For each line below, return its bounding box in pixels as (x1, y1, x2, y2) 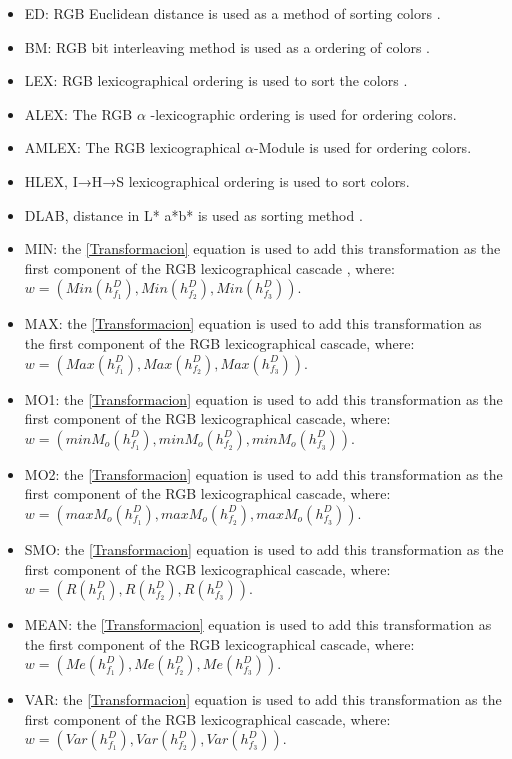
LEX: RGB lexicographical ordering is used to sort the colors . (24, 70, 408, 91)
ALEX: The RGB (24, 103, 133, 124)
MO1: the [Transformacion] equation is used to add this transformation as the (24, 388, 503, 409)
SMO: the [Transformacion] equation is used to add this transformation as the (24, 538, 504, 559)
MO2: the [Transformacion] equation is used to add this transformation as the (24, 463, 503, 484)
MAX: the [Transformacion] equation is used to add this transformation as (24, 313, 482, 334)
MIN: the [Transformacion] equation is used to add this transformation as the (24, 238, 501, 259)
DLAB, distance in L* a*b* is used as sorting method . (24, 204, 363, 225)
